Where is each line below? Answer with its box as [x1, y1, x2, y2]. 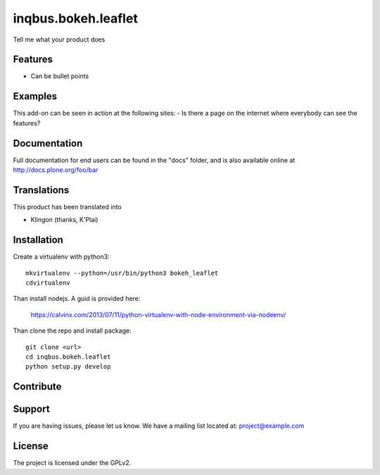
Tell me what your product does [13, 35, 106, 44]
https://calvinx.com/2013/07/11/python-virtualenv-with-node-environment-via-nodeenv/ [30, 310, 286, 319]
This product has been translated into [13, 202, 122, 211]
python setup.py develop [25, 363, 111, 371]
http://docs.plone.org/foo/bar [13, 166, 99, 174]
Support [13, 403, 50, 415]
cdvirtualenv [25, 279, 70, 287]
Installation [13, 234, 63, 246]
